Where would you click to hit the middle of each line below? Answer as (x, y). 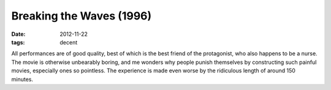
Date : (18, 34)
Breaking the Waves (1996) (82, 16)
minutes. (22, 79)
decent (69, 42)
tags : (18, 42)
